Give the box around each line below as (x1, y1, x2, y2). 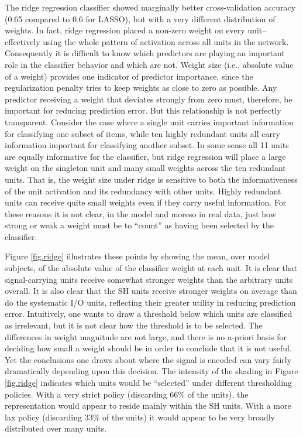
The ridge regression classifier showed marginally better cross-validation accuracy (5, 1, 296, 13)
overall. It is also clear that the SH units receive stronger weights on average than (5, 285, 297, 297)
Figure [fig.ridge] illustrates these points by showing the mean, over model (5, 250, 270, 262)
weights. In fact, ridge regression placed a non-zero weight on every (5, 24, 245, 36)
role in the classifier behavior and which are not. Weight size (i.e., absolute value (5, 58, 294, 70)
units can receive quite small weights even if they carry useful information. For (5, 196, 287, 208)
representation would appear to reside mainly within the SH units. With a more (5, 399, 291, 412)
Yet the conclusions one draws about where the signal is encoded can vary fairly (5, 353, 292, 365)
